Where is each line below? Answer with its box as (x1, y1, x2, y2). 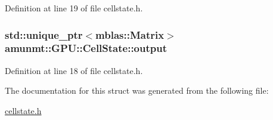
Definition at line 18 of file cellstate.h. (5, 64, 143, 76)
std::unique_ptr (5, 27, 83, 42)
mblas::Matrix (95, 27, 165, 42)
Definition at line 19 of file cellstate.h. (5, 2, 143, 14)
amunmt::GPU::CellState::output (5, 41, 167, 56)
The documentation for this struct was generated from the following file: (5, 84, 269, 97)
